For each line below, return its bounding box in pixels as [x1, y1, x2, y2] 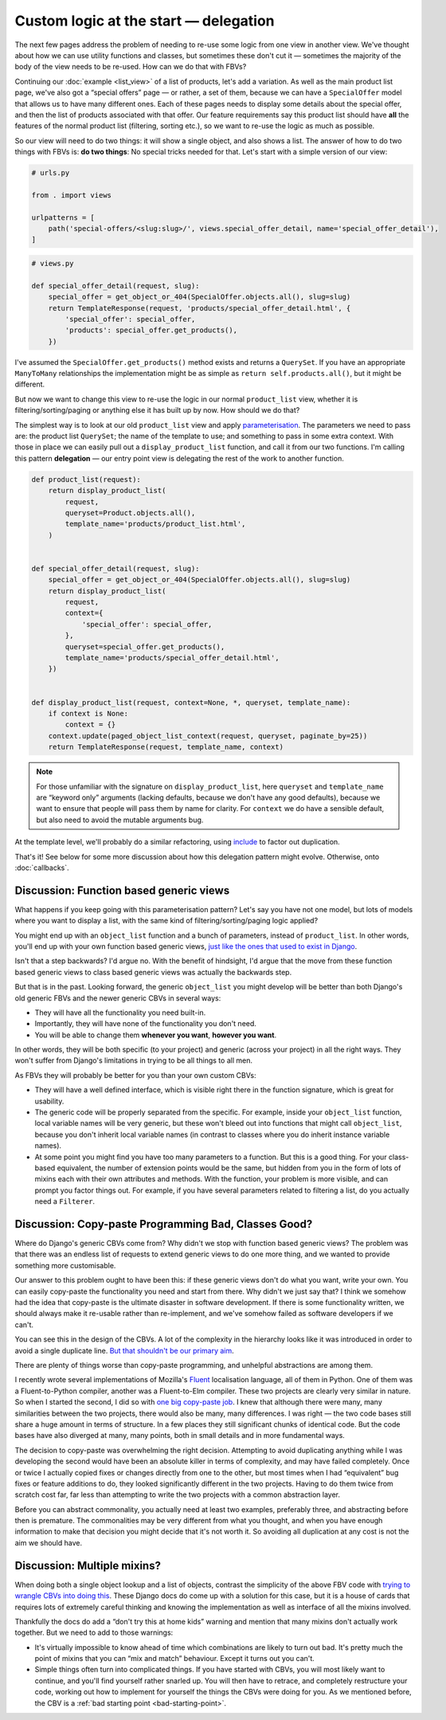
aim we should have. [14, 1538, 83, 1547]
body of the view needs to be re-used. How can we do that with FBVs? [14, 62, 247, 72]
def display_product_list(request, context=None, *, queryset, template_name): [31, 698, 351, 707]
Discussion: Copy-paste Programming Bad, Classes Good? [14, 1217, 313, 1231]
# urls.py [31, 168, 70, 178]
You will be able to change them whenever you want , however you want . [34, 1030, 277, 1040]
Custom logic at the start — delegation [14, 12, 275, 29]
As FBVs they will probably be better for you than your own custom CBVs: [14, 1070, 256, 1079]
